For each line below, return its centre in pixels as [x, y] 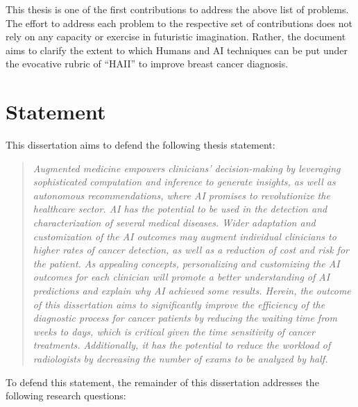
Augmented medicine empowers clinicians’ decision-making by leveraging [187, 168]
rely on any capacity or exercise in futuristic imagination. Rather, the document [176, 36]
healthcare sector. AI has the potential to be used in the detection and [180, 209]
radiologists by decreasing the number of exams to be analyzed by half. [180, 358]
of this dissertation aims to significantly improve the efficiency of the [179, 304]
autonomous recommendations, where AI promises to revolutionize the [181, 195]
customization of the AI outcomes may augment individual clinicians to [185, 236]
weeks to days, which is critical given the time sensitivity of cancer [174, 331]
